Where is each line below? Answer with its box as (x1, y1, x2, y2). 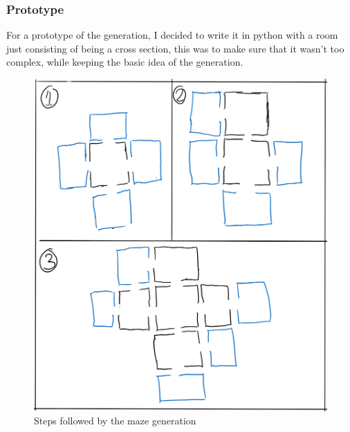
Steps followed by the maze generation (34, 413, 196, 428)
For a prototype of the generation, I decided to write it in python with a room (6, 28, 338, 42)
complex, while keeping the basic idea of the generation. (6, 55, 243, 69)
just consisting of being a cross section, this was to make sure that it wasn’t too (6, 41, 344, 55)
